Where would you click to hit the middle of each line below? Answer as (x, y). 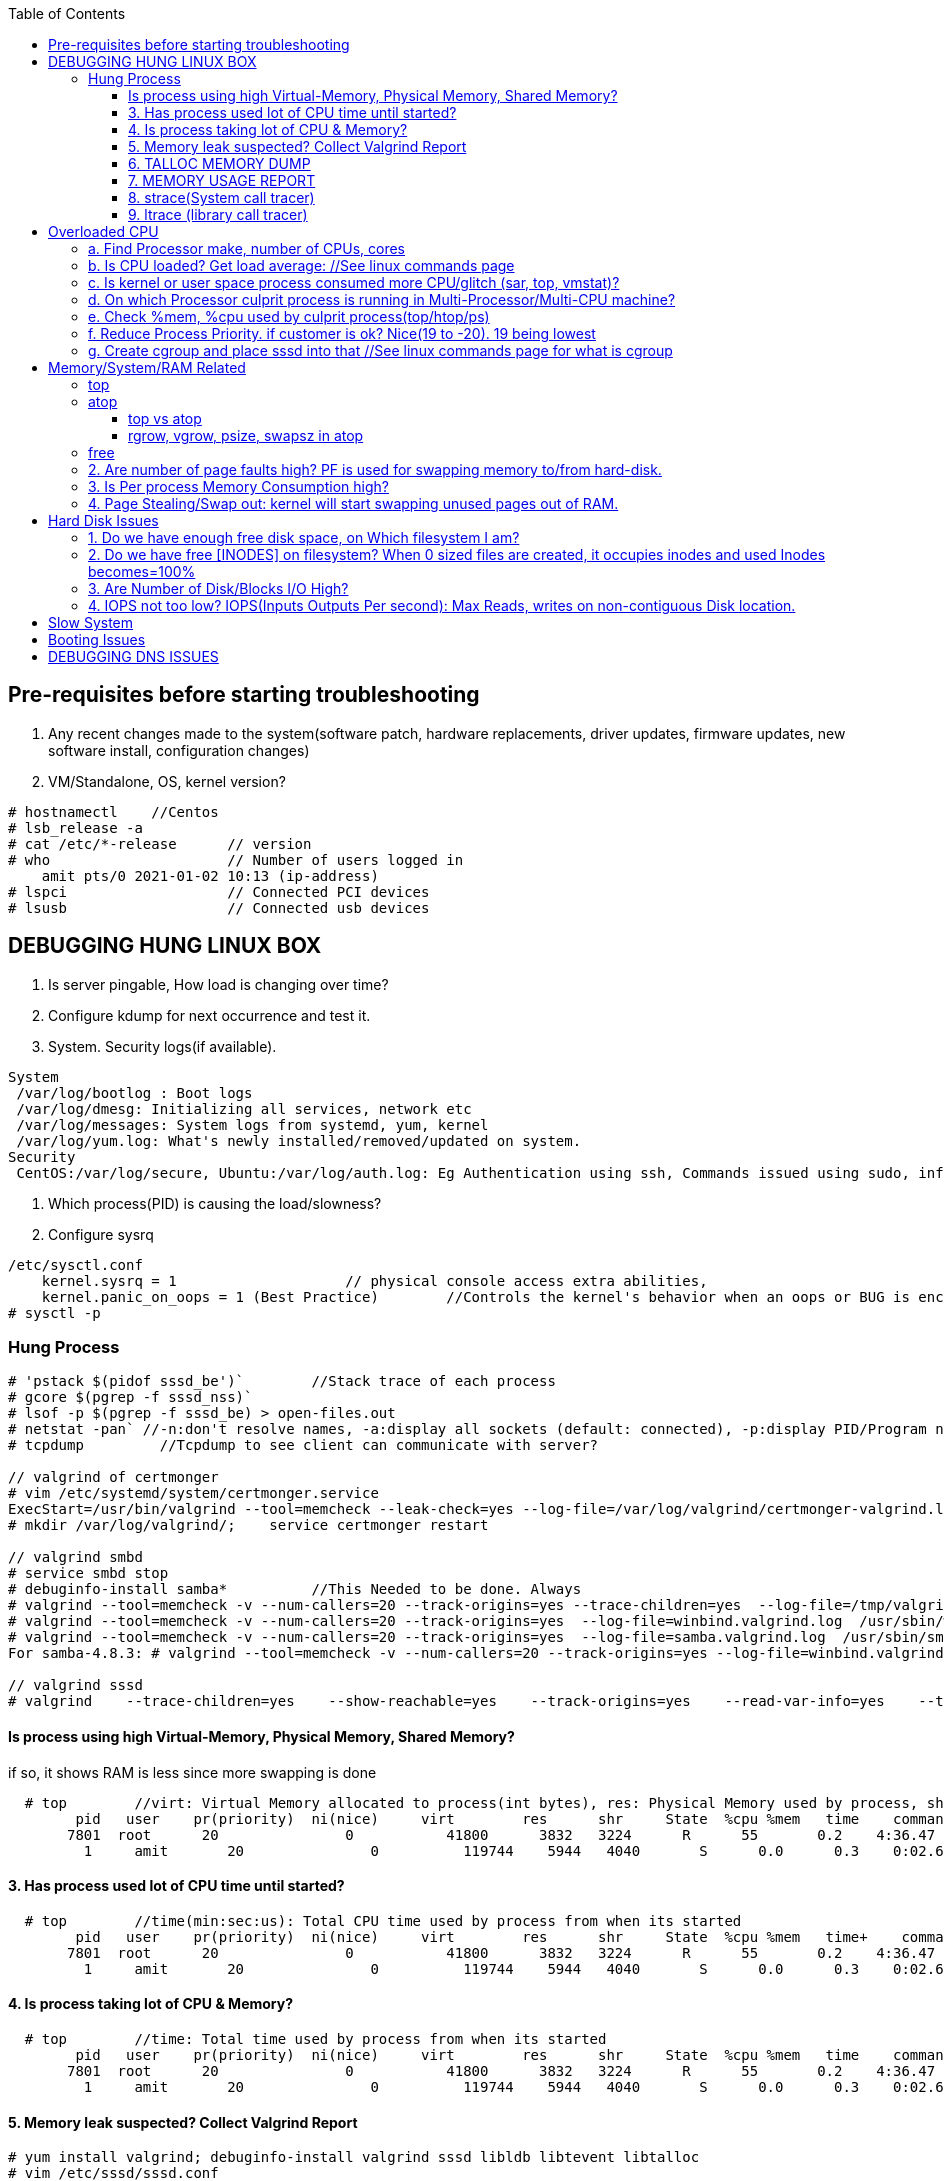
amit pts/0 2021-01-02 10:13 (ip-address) (210, 875)
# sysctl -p (54, 1312)
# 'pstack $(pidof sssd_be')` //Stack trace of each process (282, 1381)
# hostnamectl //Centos (113, 811)
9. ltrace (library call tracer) (218, 214)
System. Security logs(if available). (162, 1046)
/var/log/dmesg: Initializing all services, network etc (244, 1108)
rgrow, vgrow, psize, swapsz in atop (246, 435)
